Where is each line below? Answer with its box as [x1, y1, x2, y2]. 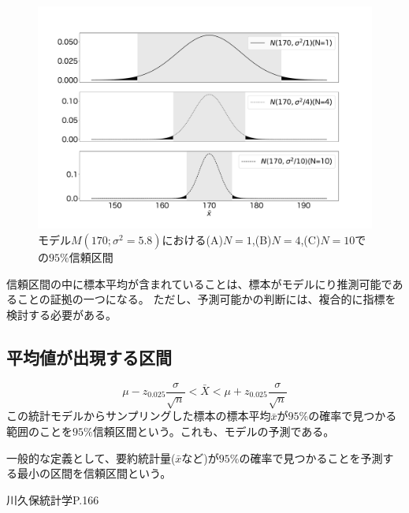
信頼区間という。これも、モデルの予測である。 [92, 422, 335, 439]
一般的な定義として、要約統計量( [6, 449, 176, 466]
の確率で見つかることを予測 [239, 449, 383, 466]
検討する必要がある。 [6, 306, 117, 322]
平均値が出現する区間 [6, 344, 172, 369]
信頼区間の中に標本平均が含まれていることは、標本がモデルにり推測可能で [6, 275, 392, 292]
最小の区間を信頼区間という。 [17, 465, 172, 481]
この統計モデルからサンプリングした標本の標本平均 [6, 407, 271, 424]
